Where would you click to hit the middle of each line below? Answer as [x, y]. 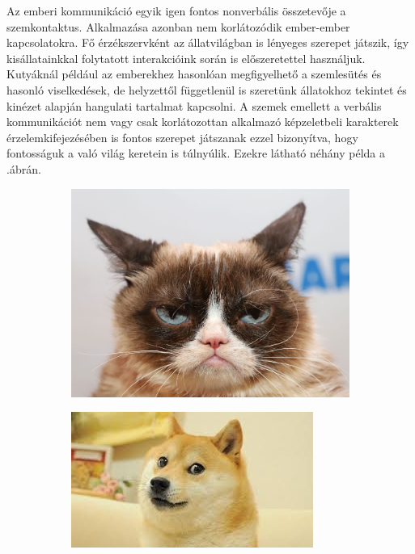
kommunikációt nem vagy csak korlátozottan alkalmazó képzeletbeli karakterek [203, 122]
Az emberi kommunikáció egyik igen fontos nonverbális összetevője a [176, 10]
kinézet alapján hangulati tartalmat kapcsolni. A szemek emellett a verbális [194, 105]
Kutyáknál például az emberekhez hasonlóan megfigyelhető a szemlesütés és [194, 74]
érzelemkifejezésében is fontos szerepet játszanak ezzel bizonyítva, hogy [182, 137]
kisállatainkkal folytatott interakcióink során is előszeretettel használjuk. [186, 58]
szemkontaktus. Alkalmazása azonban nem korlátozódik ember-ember [178, 26]
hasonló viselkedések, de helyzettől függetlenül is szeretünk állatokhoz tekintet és [207, 89]
